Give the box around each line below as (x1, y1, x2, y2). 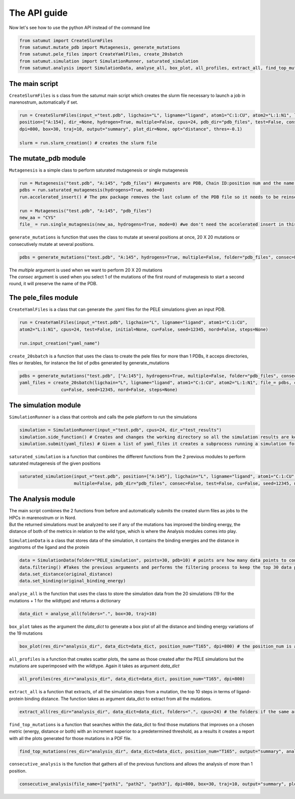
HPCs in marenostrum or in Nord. (9, 514, 76, 521)
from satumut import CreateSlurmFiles (19, 37, 113, 43)
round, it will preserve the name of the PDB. (9, 281, 98, 287)
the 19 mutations (9, 630, 43, 636)
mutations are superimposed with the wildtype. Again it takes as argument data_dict (9, 663, 179, 669)
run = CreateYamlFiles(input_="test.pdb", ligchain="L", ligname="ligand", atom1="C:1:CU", (19, 320, 248, 326)
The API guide (9, 7, 68, 18)
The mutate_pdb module (9, 154, 86, 162)
